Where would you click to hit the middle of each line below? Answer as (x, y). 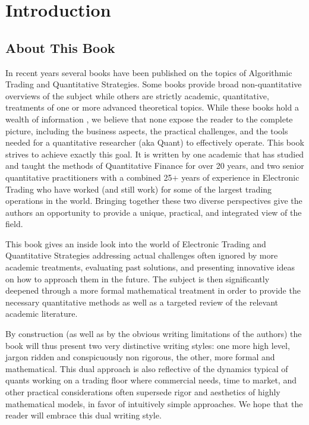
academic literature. (42, 314)
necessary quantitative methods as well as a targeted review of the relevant (142, 302)
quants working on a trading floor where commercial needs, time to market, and (151, 380)
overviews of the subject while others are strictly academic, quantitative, (137, 95)
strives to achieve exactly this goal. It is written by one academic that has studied (155, 154)
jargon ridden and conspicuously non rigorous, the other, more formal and (140, 357)
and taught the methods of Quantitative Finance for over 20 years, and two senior (155, 166)
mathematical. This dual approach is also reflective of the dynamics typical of (147, 368)
